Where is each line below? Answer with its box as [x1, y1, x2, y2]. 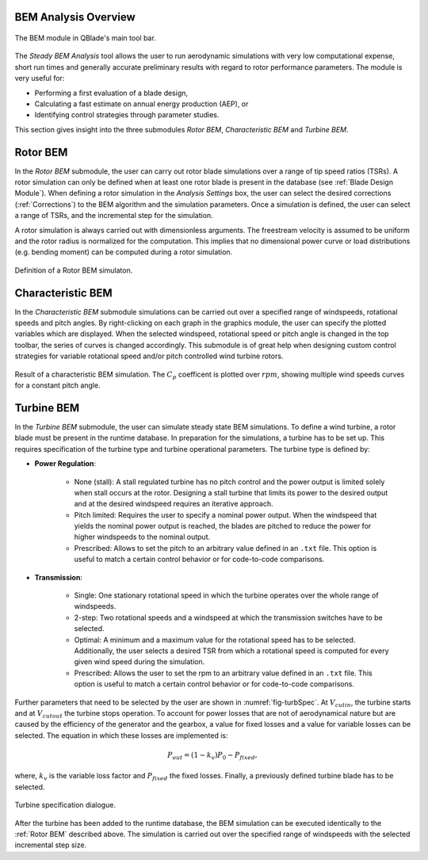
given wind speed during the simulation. [74, 657, 205, 667]
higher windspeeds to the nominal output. [74, 532, 211, 542]
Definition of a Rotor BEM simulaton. [14, 266, 133, 275]
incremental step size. [14, 840, 87, 850]
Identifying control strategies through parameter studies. [34, 110, 220, 120]
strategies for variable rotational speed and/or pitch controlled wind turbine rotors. [14, 351, 284, 361]
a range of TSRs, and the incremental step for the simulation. [14, 211, 213, 220]
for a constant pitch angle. [14, 380, 101, 390]
